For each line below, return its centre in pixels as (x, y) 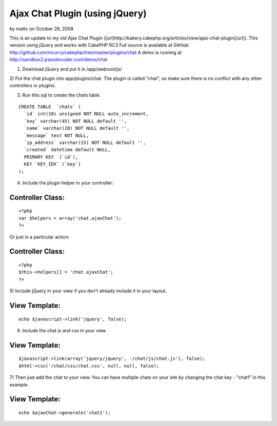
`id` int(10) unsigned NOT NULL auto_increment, (86, 114)
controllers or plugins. (33, 86)
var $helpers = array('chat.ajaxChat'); (70, 218)
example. (19, 384)
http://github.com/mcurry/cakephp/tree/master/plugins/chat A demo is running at (96, 52)
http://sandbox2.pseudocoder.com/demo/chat (58, 59)
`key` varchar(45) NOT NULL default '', (75, 121)
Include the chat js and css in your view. (65, 330)
